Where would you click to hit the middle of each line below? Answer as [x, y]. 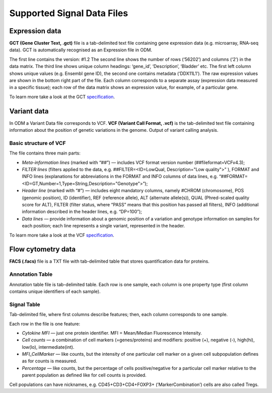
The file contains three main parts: [45, 153]
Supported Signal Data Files [69, 13]
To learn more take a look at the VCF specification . [62, 235]
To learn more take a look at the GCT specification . [62, 97]
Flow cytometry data [43, 249]
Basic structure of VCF [38, 143]
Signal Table [25, 304]
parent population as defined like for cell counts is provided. [84, 375]
